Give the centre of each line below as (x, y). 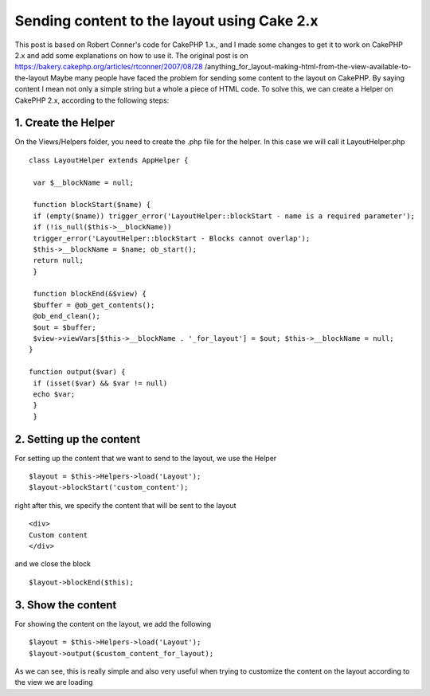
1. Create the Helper (65, 123)
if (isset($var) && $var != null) (100, 383)
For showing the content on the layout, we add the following (113, 624)
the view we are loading (54, 682)
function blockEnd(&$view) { (90, 294)
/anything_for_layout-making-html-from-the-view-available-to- (308, 67)
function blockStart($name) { (92, 205)
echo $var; (54, 394)
